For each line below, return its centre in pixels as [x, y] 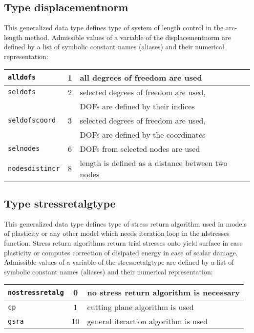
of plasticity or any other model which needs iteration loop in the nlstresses [117, 233]
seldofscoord [32, 120]
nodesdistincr [34, 168]
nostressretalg [36, 292]
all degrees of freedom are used [141, 77]
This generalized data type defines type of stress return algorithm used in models [125, 223]
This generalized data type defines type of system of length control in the [114, 28]
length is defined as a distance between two [154, 163]
